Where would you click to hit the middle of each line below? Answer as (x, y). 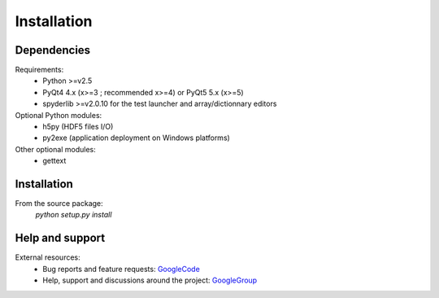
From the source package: (59, 204)
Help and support (60, 238)
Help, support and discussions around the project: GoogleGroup (150, 280)
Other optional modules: (56, 149)
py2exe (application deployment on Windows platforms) (137, 138)
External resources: (48, 257)
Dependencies (53, 50)
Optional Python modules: (59, 115)
